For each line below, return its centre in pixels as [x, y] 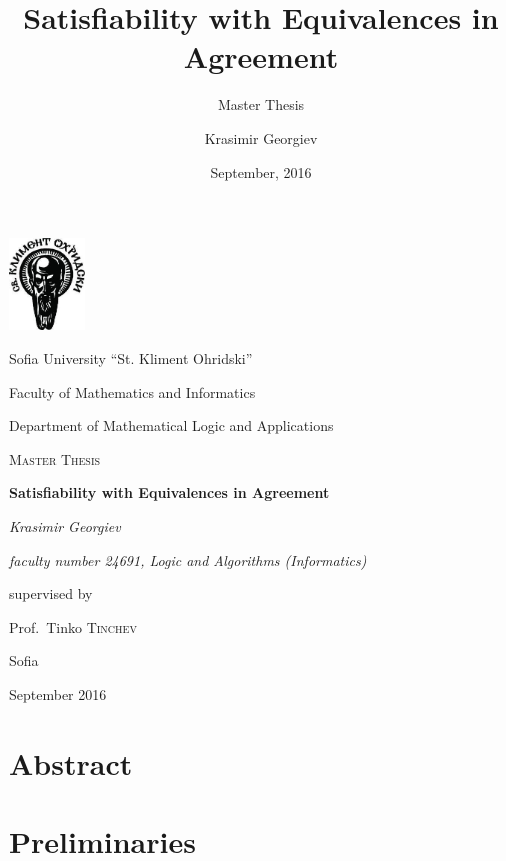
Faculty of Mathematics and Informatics [132, 391]
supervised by [51, 593]
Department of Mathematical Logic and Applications [171, 425]
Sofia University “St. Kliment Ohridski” [131, 358]
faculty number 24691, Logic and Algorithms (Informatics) [188, 559]
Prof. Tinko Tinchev [73, 626]
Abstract [71, 762]
